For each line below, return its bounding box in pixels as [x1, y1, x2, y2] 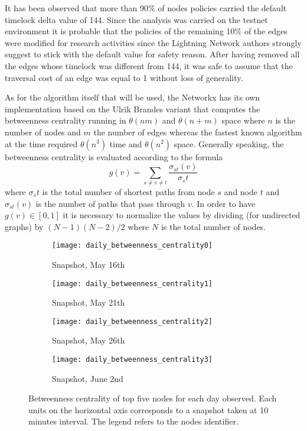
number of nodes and [5, 125, 81, 138]
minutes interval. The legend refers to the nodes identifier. [28, 415, 239, 427]
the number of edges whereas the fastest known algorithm [93, 125, 302, 138]
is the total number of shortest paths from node [42, 185, 215, 197]
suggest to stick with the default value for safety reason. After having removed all [5, 48, 300, 60]
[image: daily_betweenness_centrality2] [52, 317, 213, 326]
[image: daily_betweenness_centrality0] [52, 241, 213, 250]
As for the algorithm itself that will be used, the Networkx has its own [5, 91, 260, 103]
